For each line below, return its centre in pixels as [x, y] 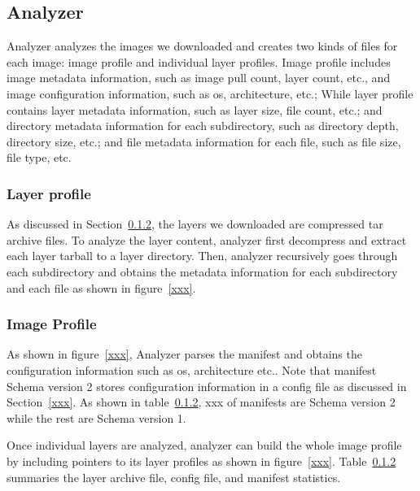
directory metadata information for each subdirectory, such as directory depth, [203, 126]
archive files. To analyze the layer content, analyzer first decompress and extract [207, 239]
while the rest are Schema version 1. [96, 417]
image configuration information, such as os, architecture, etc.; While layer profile [210, 93]
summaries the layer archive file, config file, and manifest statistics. [174, 477]
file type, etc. [39, 157]
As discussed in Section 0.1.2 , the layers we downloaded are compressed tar [195, 224]
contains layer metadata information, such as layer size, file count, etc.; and [195, 109]
